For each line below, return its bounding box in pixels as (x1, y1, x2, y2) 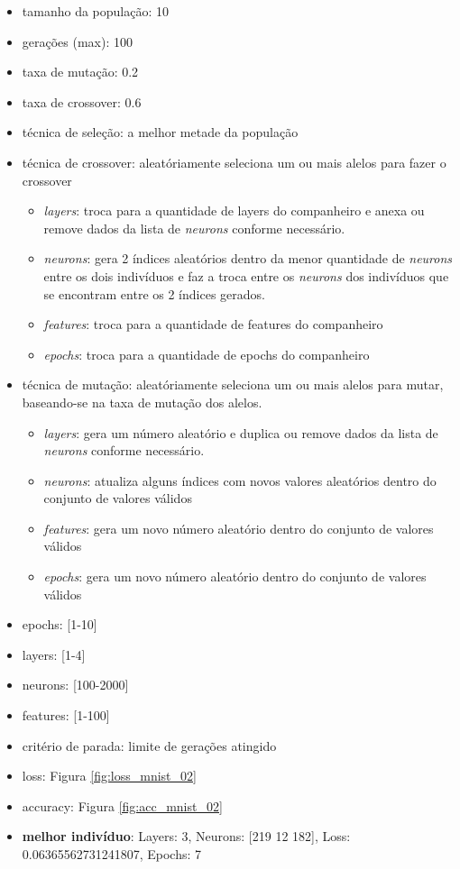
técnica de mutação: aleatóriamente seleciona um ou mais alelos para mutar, (22, 375, 444, 394)
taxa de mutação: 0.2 (22, 62, 139, 81)
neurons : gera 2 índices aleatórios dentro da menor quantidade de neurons (43, 249, 453, 268)
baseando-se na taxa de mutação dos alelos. (22, 392, 262, 411)
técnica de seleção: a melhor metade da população (22, 123, 299, 142)
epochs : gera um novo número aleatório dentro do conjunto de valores (43, 567, 427, 586)
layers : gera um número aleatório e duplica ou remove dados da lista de (43, 423, 438, 442)
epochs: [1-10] (22, 615, 97, 634)
